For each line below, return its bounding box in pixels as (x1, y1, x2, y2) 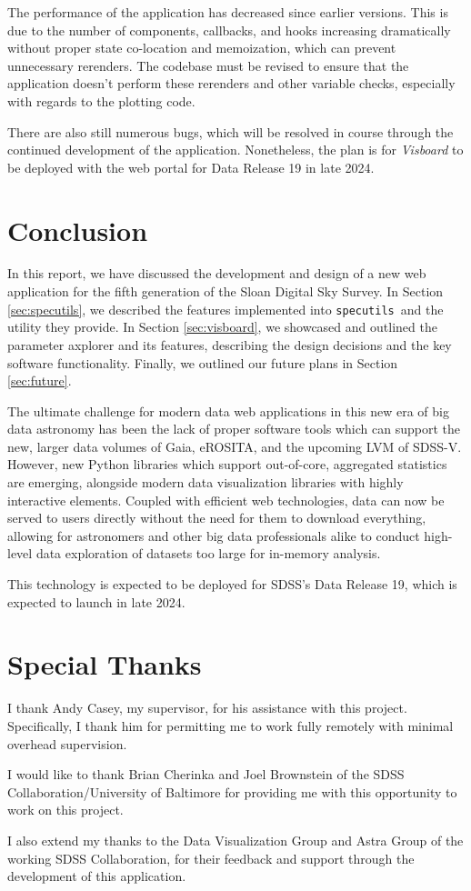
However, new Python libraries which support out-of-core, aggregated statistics (7, 455, 447, 474)
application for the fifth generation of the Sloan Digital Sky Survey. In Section (7, 282, 444, 301)
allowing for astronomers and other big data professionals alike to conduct (7, 526, 420, 545)
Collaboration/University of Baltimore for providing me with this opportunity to (7, 782, 457, 801)
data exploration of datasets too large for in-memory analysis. (35, 544, 381, 563)
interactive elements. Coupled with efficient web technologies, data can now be (7, 490, 445, 509)
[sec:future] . (7, 371, 72, 390)
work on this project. (7, 800, 124, 819)
